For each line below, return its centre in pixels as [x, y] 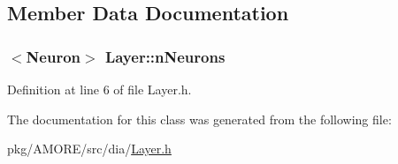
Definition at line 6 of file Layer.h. [99, 89]
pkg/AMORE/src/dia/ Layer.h [89, 149]
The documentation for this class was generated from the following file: [199, 119]
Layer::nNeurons [165, 56]
